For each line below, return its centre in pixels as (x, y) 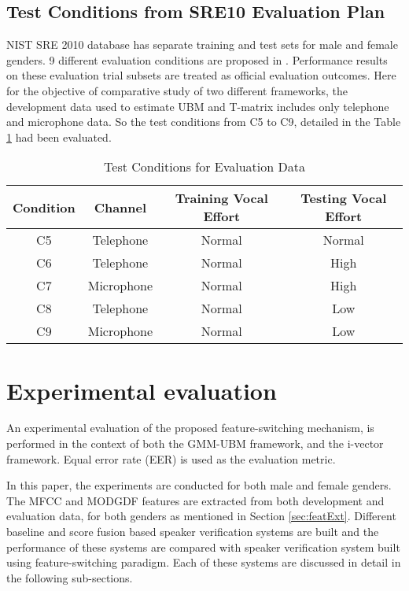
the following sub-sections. (70, 577)
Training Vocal (221, 198)
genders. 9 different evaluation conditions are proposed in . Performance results (197, 59)
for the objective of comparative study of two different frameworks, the (177, 90)
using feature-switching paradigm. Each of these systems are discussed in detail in (204, 562)
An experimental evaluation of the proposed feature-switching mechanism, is (190, 428)
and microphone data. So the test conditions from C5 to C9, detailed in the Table (204, 122)
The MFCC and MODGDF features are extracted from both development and (195, 500)
